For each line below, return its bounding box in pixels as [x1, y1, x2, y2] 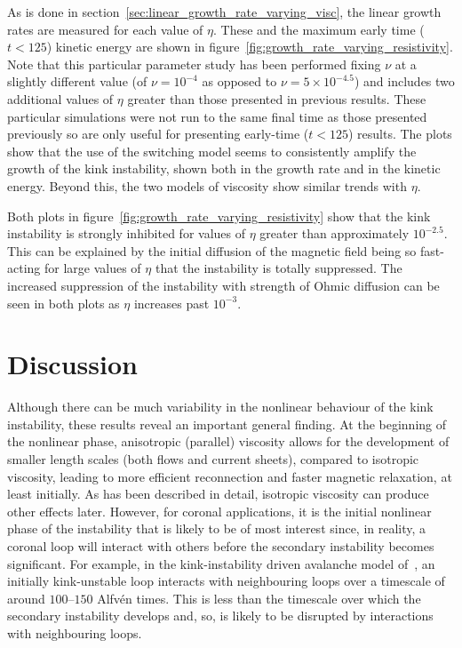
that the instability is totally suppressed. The [155, 259, 402, 277]
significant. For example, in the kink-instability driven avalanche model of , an [7, 554, 435, 572]
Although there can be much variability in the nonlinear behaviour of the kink [7, 397, 434, 416]
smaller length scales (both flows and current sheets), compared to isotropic [7, 450, 419, 468]
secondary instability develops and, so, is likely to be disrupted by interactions [7, 606, 434, 625]
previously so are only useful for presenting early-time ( [7, 124, 309, 143]
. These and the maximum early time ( [213, 20, 425, 38]
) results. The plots [347, 124, 452, 143]
